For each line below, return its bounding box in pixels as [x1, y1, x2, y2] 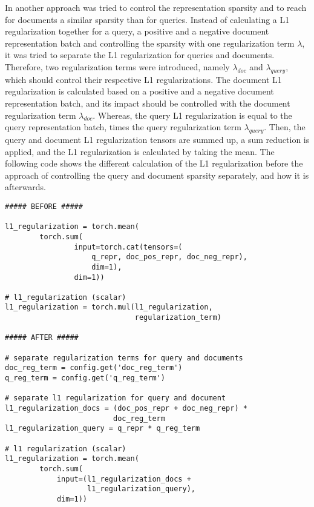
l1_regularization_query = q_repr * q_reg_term [5, 424, 200, 433]
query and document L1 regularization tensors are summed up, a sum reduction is [5, 133, 310, 145]
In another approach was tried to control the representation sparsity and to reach [5, 1, 307, 13]
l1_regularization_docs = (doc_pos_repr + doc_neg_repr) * [5, 404, 247, 413]
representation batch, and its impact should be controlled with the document [5, 96, 290, 109]
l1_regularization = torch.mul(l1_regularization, [5, 303, 213, 312]
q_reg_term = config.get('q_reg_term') [5, 374, 165, 383]
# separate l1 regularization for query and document [5, 394, 226, 403]
